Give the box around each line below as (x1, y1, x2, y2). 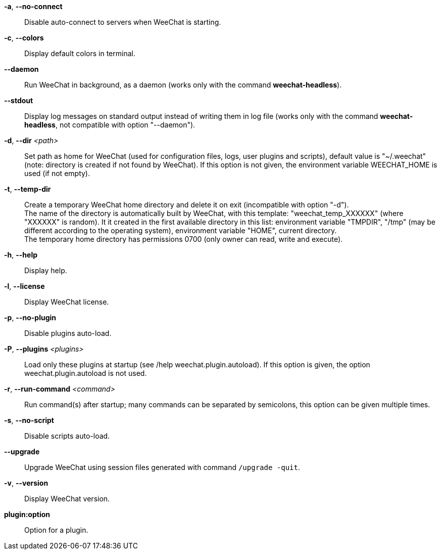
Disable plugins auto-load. (24, 329, 112, 337)
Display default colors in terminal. (24, 49, 135, 58)
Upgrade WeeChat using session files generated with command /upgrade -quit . (24, 463, 300, 472)
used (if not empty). (24, 169, 90, 178)
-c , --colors (4, 33, 44, 42)
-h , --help (4, 250, 38, 259)
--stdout (4, 96, 33, 105)
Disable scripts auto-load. (24, 432, 110, 440)
